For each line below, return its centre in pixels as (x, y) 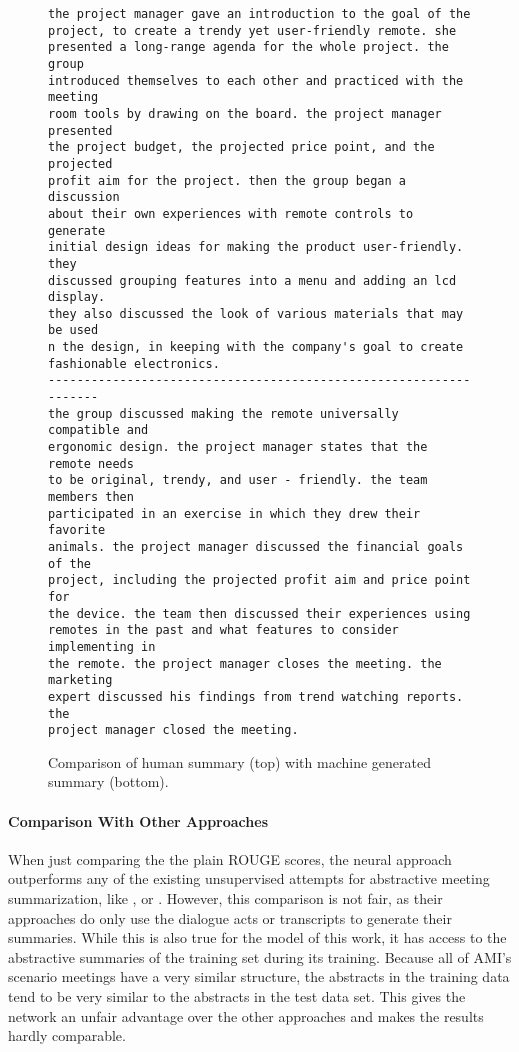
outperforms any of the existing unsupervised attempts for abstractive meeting (249, 878)
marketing (80, 680)
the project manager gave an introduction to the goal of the (259, 14)
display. (77, 297)
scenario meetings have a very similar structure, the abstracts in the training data (259, 976)
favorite (77, 530)
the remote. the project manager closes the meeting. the (245, 663)
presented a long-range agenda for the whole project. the (248, 47)
